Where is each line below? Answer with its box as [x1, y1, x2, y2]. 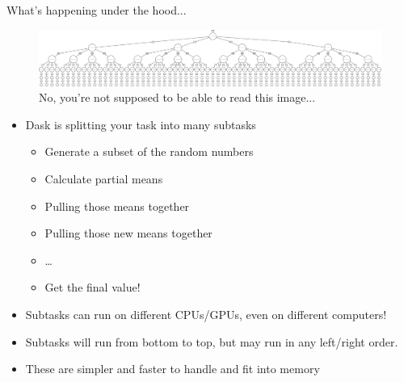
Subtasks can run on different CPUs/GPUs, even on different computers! [25, 305, 387, 322]
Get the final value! [44, 279, 141, 296]
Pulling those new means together [44, 225, 213, 241]
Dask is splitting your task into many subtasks [25, 115, 256, 132]
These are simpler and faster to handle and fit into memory [25, 360, 320, 377]
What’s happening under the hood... [6, 2, 187, 18]
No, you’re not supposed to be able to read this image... [39, 89, 316, 106]
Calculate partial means [44, 170, 163, 187]
